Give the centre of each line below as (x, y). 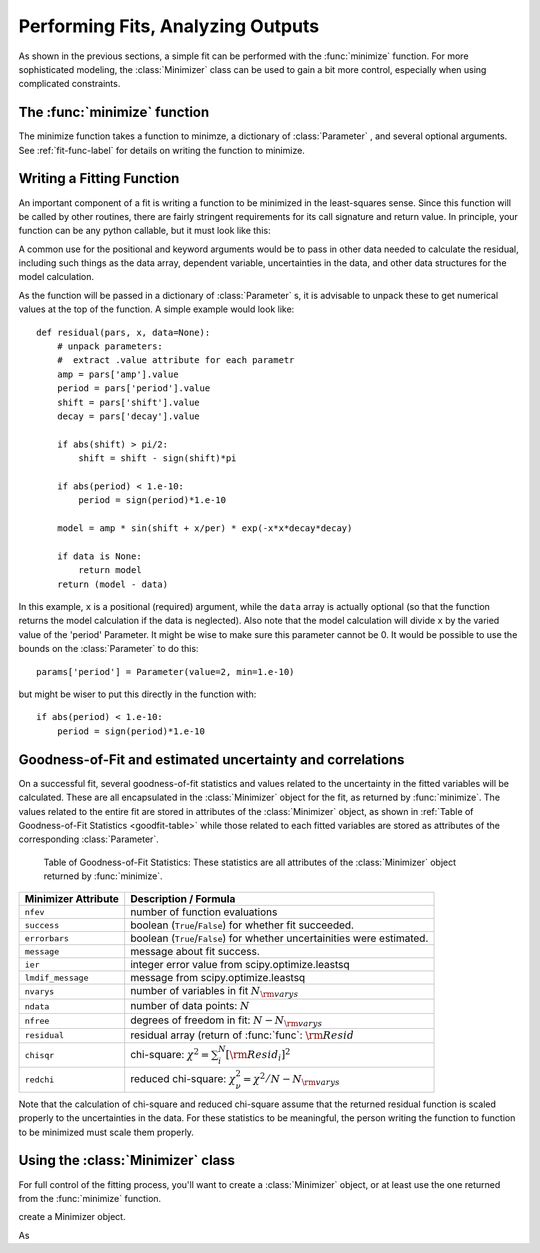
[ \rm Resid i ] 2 (258, 1054)
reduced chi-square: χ (183, 1079)
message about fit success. (195, 952)
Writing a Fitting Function (99, 178)
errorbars (47, 938)
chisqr (39, 1055)
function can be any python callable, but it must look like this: (144, 231)
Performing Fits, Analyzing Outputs (169, 26)
